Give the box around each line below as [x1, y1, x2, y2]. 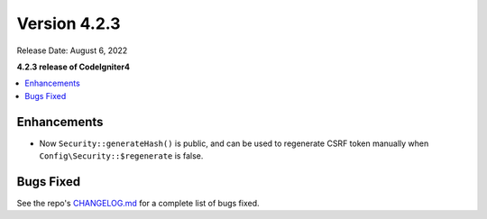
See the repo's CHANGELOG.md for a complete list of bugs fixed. [16, 197, 261, 208]
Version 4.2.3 [16, 14, 121, 33]
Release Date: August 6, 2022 [16, 45, 128, 56]
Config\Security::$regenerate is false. [39, 151, 204, 161]
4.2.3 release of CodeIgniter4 [16, 61, 131, 72]
